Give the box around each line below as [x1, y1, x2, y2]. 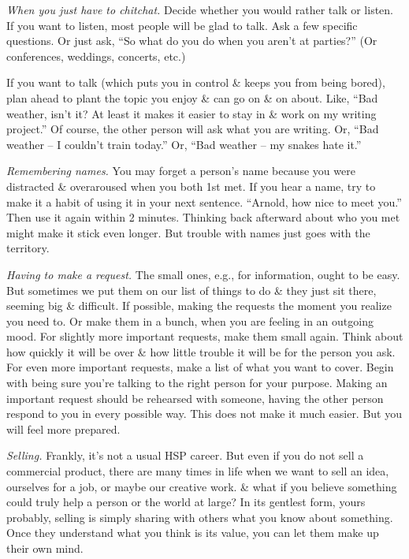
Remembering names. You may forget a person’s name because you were [6, 162, 355, 179]
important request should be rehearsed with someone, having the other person [6, 389, 384, 406]
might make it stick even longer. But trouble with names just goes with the [6, 224, 370, 240]
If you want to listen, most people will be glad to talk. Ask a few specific [6, 17, 358, 33]
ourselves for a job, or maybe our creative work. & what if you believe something [6, 478, 397, 494]
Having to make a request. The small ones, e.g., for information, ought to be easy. [6, 266, 400, 282]
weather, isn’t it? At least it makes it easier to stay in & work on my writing [6, 105, 377, 121]
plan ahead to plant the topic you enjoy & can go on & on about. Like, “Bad [6, 89, 378, 106]
